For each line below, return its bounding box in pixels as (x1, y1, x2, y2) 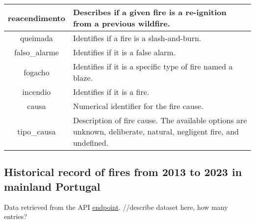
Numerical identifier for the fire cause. (73, 100, 204, 111)
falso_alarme (14, 46, 59, 58)
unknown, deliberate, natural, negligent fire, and (73, 126, 239, 137)
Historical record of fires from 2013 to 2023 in (4, 164, 242, 179)
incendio (22, 86, 51, 97)
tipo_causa (17, 126, 56, 137)
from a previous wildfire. (73, 18, 170, 29)
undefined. (73, 137, 108, 148)
